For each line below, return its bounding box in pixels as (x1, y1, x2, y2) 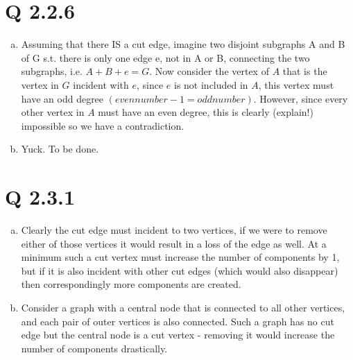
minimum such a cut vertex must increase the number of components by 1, (21, 250, 340, 264)
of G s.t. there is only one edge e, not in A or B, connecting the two (21, 50, 310, 65)
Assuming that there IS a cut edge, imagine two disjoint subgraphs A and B (21, 37, 345, 51)
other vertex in (21, 105, 85, 119)
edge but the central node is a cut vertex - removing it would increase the (21, 327, 335, 342)
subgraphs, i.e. (21, 64, 83, 78)
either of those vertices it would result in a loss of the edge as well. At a (21, 236, 327, 250)
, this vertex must (258, 77, 334, 92)
